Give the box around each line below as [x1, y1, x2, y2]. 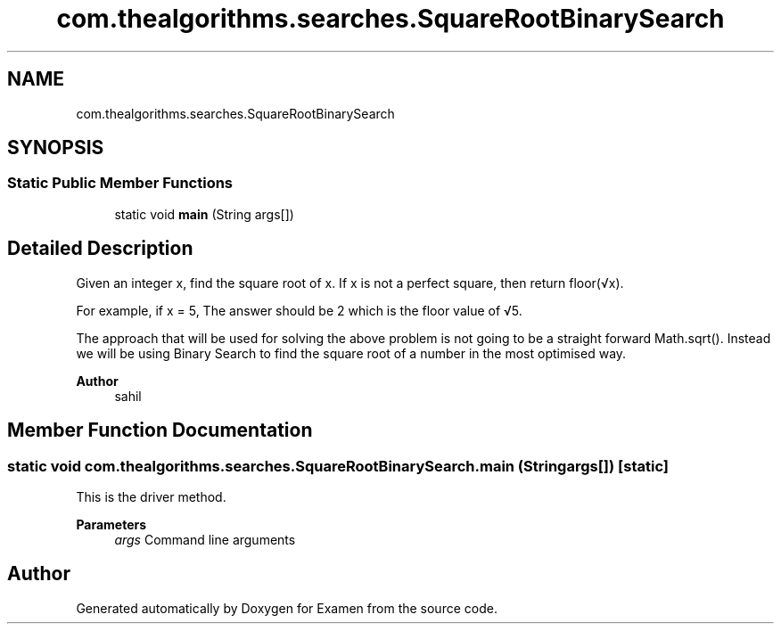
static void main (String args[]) [114, 206, 294, 222]
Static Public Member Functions [7, 174, 234, 193]
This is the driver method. [76, 488, 226, 504]
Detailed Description [7, 237, 193, 260]
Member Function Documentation [7, 419, 313, 442]
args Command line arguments [114, 531, 296, 547]
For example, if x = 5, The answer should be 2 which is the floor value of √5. [76, 302, 522, 318]
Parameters [76, 516, 147, 532]
